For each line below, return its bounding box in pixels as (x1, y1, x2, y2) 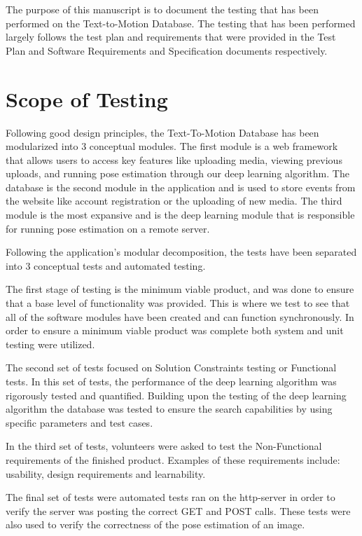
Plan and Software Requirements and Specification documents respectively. (6, 43, 328, 57)
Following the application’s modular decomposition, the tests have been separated (6, 245, 357, 259)
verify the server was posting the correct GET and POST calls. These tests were (6, 503, 351, 518)
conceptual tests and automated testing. (34, 258, 206, 273)
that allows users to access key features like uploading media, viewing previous (6, 152, 342, 167)
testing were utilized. (6, 336, 95, 351)
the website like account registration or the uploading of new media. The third (6, 193, 342, 208)
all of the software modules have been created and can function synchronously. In (6, 309, 354, 324)
